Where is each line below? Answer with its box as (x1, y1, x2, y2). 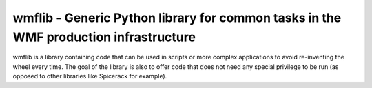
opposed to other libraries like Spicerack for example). (12, 72, 167, 80)
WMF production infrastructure (12, 29, 196, 44)
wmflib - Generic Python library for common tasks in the (12, 10, 342, 25)
